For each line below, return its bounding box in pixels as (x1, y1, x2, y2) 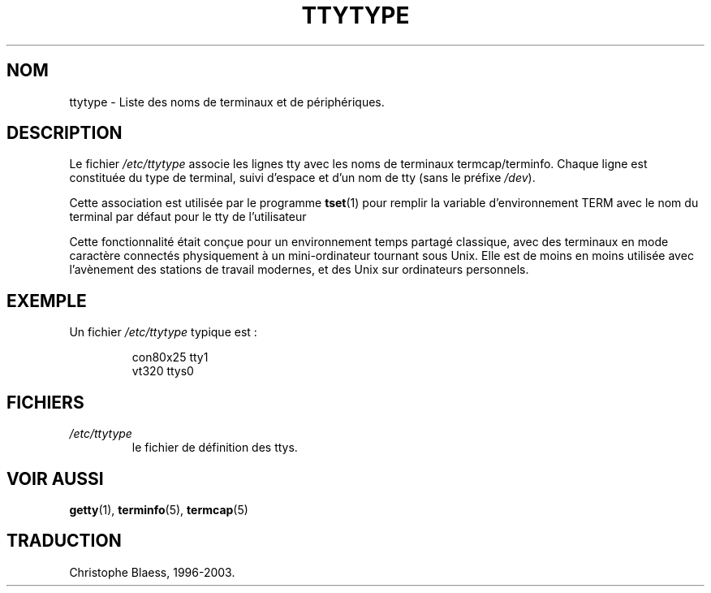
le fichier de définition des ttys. (131, 440, 298, 455)
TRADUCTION (6, 530, 122, 552)
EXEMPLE (6, 290, 87, 311)
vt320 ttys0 (131, 364, 194, 379)
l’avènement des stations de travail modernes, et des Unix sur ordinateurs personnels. (69, 262, 529, 277)
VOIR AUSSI (6, 468, 104, 489)
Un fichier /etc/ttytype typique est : (69, 325, 257, 340)
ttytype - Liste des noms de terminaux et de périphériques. (69, 94, 385, 109)
